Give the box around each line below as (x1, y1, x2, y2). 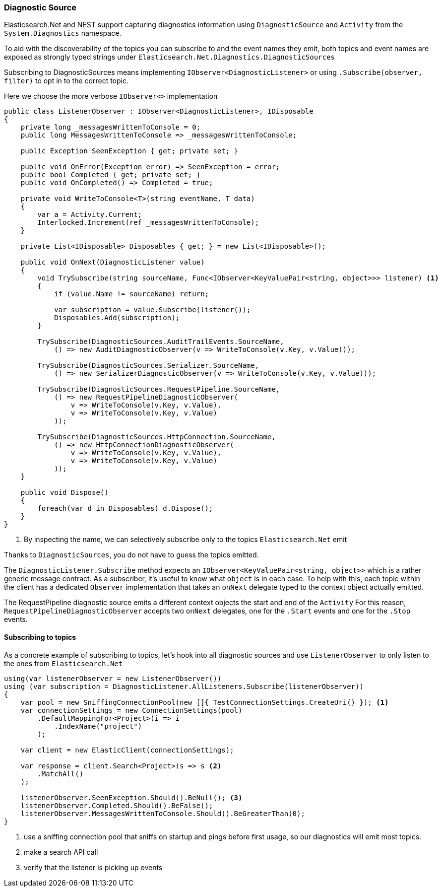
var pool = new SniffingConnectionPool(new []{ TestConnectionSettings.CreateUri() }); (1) (20, 698, 389, 706)
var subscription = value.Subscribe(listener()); (54, 306, 251, 314)
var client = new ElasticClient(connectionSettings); (20, 746, 234, 754)
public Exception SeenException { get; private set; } (20, 147, 239, 155)
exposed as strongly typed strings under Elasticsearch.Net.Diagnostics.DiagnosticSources (4, 53, 335, 62)
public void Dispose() (20, 488, 109, 497)
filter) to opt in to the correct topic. (4, 76, 128, 85)
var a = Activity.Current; (37, 210, 142, 219)
